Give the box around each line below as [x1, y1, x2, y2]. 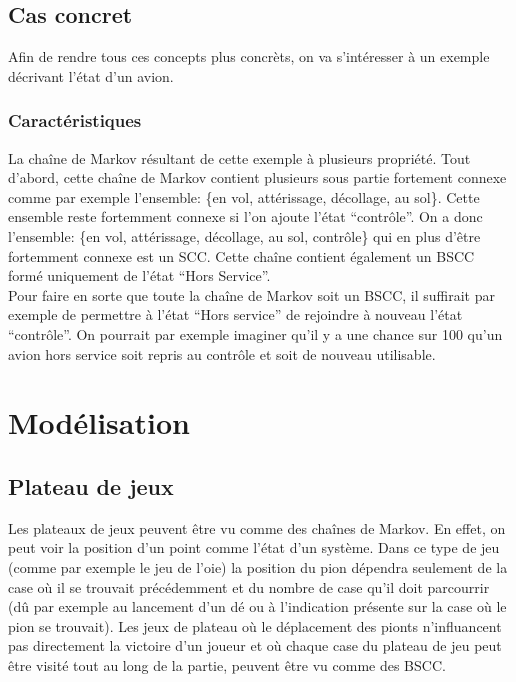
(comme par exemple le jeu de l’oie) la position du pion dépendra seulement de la [8, 556, 508, 577]
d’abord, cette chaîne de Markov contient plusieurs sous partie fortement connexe [8, 167, 507, 188]
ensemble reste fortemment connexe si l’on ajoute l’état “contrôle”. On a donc [8, 206, 483, 227]
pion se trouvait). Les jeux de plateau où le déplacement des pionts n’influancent [8, 615, 502, 636]
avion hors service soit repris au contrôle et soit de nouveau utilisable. [8, 343, 436, 364]
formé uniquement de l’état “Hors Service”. [8, 265, 271, 286]
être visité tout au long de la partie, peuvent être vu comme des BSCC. [8, 654, 446, 675]
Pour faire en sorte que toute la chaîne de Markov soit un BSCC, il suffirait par [8, 284, 495, 305]
